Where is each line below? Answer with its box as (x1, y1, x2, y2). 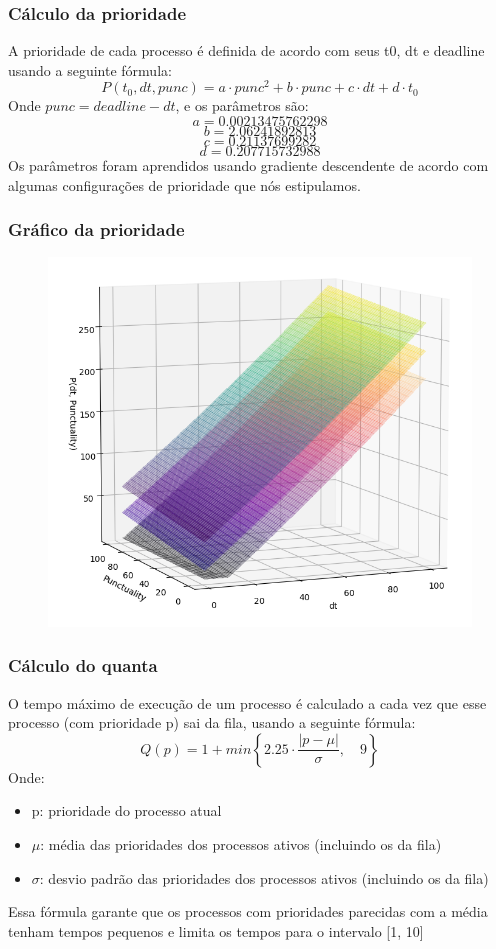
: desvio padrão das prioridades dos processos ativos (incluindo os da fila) (39, 867, 489, 888)
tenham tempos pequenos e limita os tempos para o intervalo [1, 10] (8, 920, 424, 941)
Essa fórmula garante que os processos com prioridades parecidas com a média (8, 901, 488, 922)
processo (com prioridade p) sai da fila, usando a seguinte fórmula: (8, 712, 416, 733)
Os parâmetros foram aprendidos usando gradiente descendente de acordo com (8, 155, 489, 176)
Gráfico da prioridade (8, 217, 185, 242)
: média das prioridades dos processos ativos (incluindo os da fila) (40, 834, 442, 854)
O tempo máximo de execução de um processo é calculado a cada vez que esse (8, 692, 487, 713)
